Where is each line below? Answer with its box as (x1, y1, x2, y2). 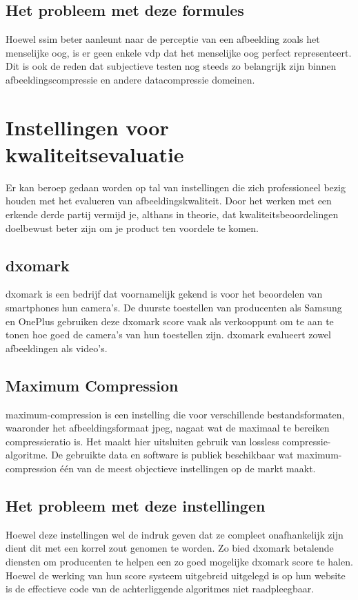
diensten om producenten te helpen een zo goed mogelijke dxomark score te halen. (6, 554, 353, 568)
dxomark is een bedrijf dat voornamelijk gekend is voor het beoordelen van (6, 287, 323, 301)
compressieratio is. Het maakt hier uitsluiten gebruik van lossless (6, 434, 279, 448)
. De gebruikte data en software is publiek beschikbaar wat (45, 447, 294, 462)
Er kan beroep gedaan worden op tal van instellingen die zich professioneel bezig (6, 180, 346, 194)
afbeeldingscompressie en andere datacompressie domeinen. (6, 72, 255, 86)
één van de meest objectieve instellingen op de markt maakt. (59, 461, 316, 476)
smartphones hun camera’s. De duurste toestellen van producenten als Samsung (6, 300, 342, 315)
